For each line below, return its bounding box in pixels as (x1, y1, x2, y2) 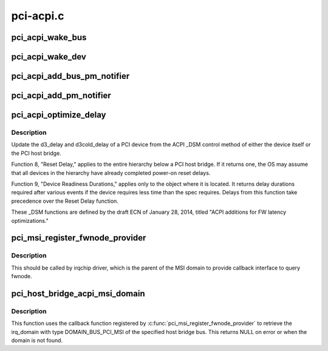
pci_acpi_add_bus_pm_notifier (11, 71, 130, 81)
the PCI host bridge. (11, 149, 62, 157)
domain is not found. (11, 336, 63, 344)
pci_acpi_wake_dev (11, 52, 86, 62)
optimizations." (11, 217, 49, 224)
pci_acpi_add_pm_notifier (11, 90, 112, 101)
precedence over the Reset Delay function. (11, 197, 118, 205)
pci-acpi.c (11, 9, 64, 22)
